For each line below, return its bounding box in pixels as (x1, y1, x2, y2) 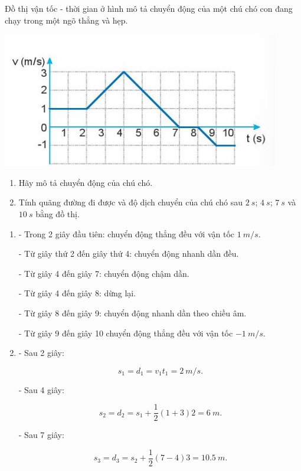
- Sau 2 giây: (18, 346, 64, 359)
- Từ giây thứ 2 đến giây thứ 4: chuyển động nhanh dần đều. (18, 247, 239, 260)
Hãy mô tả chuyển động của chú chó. (18, 176, 153, 188)
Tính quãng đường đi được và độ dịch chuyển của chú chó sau (18, 196, 243, 208)
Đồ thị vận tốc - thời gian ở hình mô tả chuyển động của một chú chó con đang (5, 2, 293, 14)
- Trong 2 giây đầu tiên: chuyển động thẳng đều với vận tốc (18, 227, 235, 240)
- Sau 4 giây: (18, 383, 64, 395)
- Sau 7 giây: (18, 429, 64, 441)
